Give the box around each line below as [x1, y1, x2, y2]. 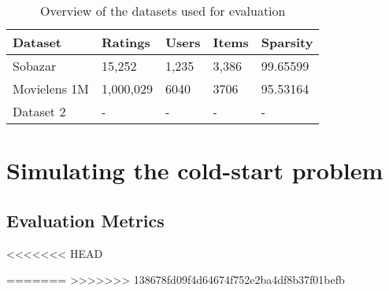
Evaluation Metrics [6, 208, 165, 232]
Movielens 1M [13, 79, 89, 98]
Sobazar [13, 57, 57, 75]
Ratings [101, 33, 150, 51]
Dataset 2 [13, 102, 66, 120]
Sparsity [261, 33, 313, 51]
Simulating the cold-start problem [6, 154, 383, 186]
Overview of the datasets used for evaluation [40, 2, 286, 20]
